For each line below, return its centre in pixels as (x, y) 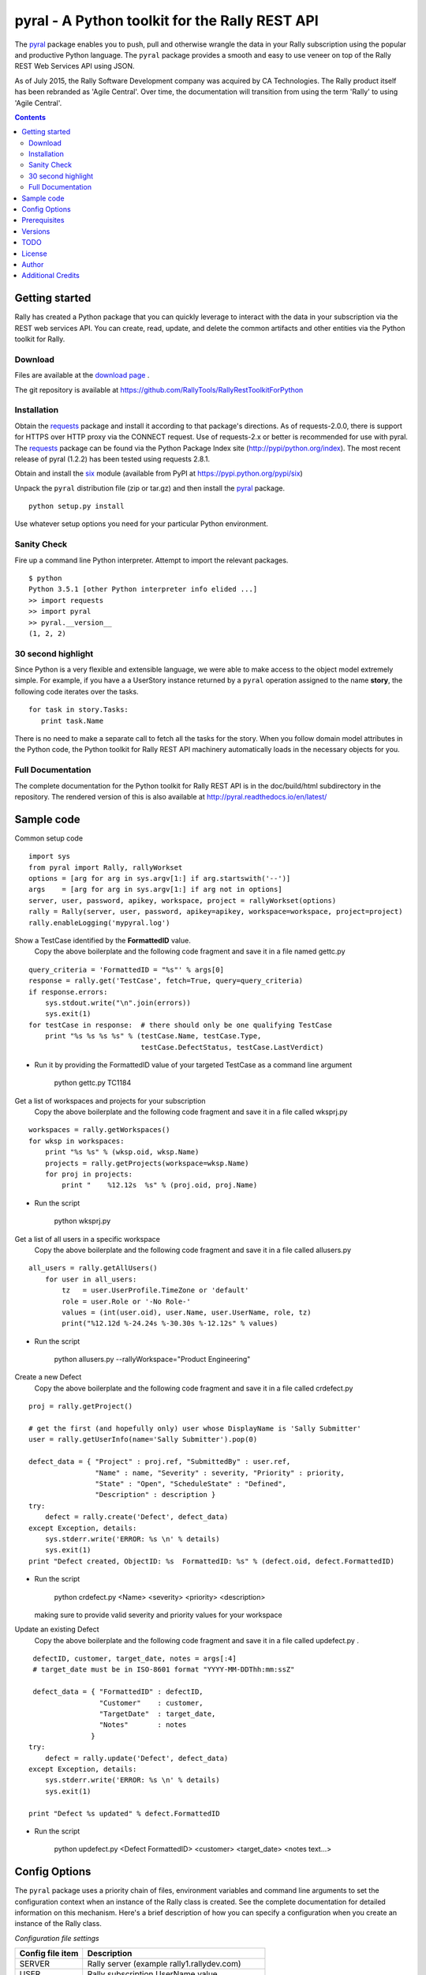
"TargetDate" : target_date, (157, 1714)
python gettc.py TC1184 (93, 1083)
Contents (30, 117)
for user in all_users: (91, 1279)
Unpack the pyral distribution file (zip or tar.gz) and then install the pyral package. (150, 488)
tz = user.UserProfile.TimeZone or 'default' (155, 1290)
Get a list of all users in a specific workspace (88, 1239)
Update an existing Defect (57, 1629)
